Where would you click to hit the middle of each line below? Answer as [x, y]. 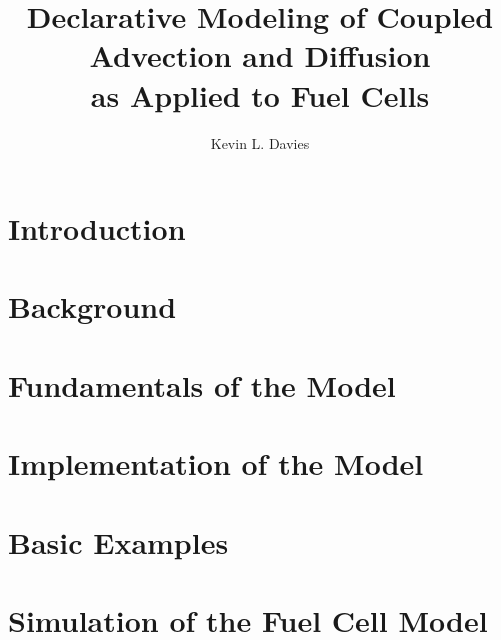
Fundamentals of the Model [202, 384]
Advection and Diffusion [260, 55]
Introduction [97, 228]
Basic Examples [118, 541]
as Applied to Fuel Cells [260, 94]
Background [92, 306]
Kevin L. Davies [260, 142]
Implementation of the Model [216, 463]
